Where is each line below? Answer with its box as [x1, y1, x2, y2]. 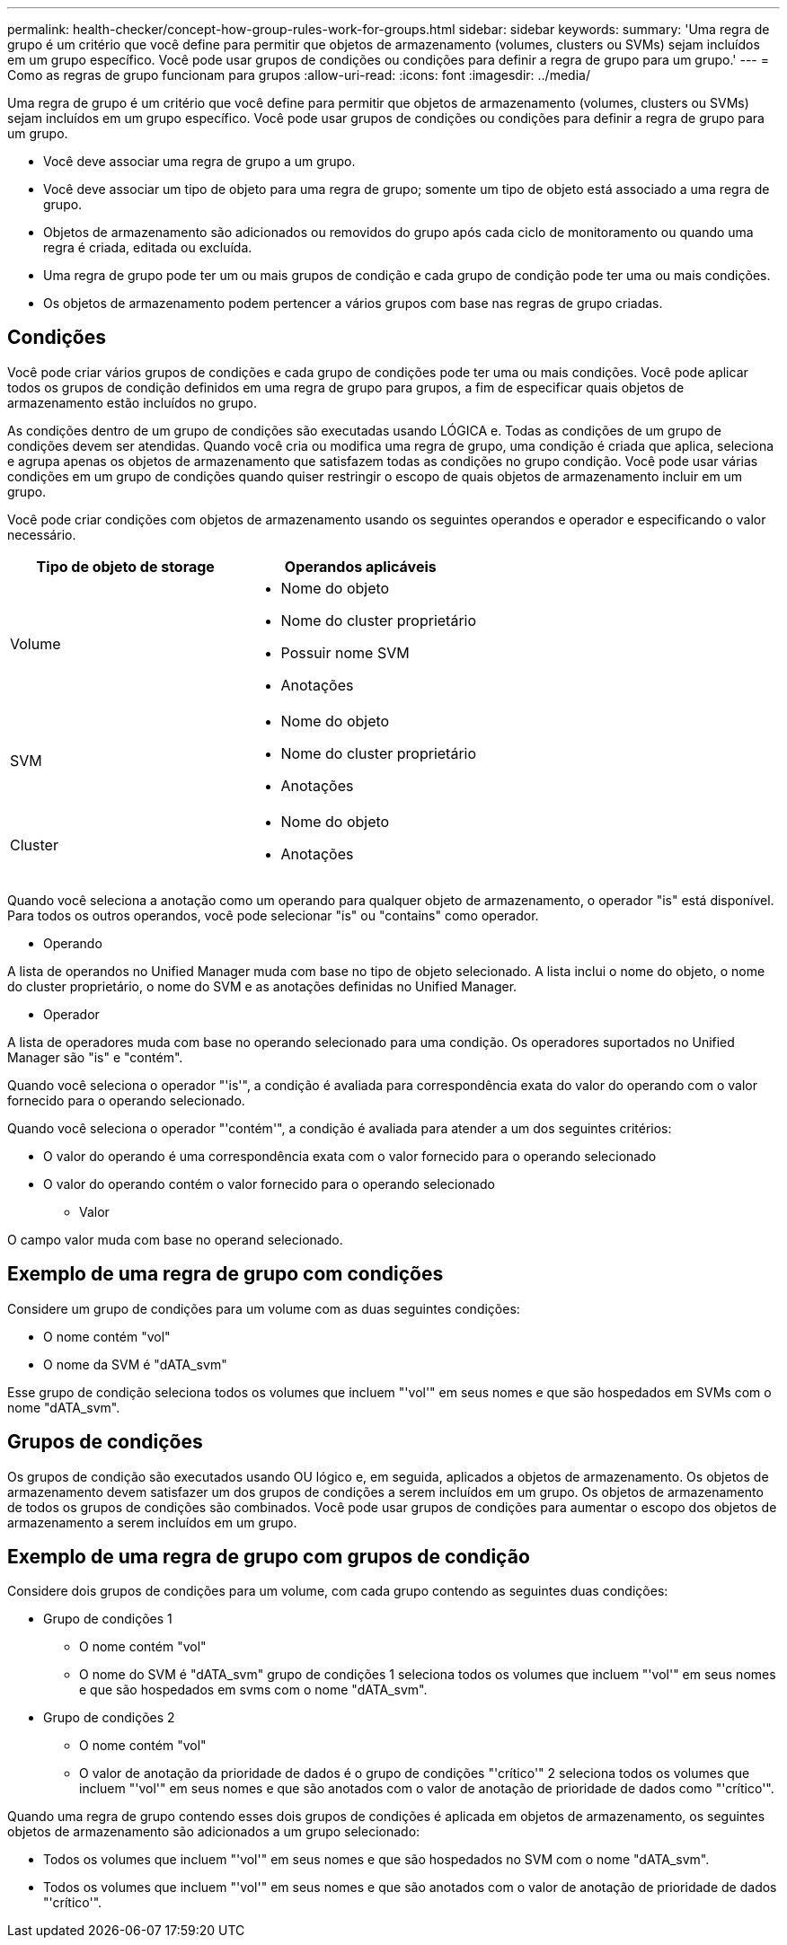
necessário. [7, 526, 76, 542]
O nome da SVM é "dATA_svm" [43, 1356, 227, 1372]
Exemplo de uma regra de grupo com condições [7, 1263, 444, 1286]
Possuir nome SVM [280, 643, 410, 662]
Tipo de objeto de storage [36, 557, 215, 576]
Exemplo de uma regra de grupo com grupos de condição [7, 1545, 530, 1568]
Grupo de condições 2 [43, 1710, 175, 1726]
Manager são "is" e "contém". [7, 1049, 183, 1065]
